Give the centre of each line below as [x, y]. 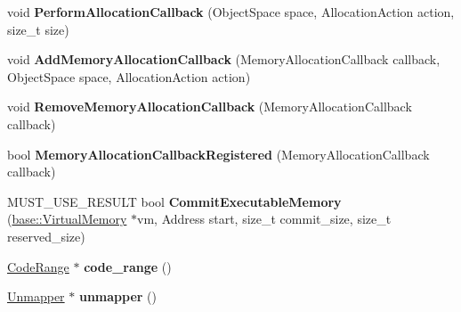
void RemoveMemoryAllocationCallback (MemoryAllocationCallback [210, 107]
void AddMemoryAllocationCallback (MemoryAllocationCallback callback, [224, 59]
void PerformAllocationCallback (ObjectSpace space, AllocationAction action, [231, 12]
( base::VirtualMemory [67, 219]
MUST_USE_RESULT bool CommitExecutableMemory [174, 201]
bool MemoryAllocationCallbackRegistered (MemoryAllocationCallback [218, 154]
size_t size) [38, 29]
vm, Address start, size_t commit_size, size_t [264, 219]
